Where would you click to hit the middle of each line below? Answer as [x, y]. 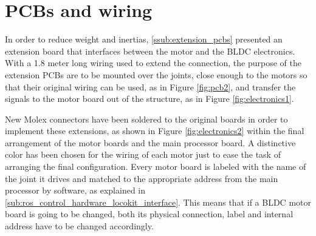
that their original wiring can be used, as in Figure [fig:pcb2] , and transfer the [150, 86]
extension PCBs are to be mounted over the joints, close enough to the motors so [156, 74]
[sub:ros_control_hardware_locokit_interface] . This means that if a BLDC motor [158, 202]
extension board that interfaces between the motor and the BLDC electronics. [150, 51]
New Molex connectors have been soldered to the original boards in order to [146, 119]
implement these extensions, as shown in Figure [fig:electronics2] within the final [155, 131]
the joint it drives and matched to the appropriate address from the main [142, 178]
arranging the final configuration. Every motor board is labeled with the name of [156, 167]
